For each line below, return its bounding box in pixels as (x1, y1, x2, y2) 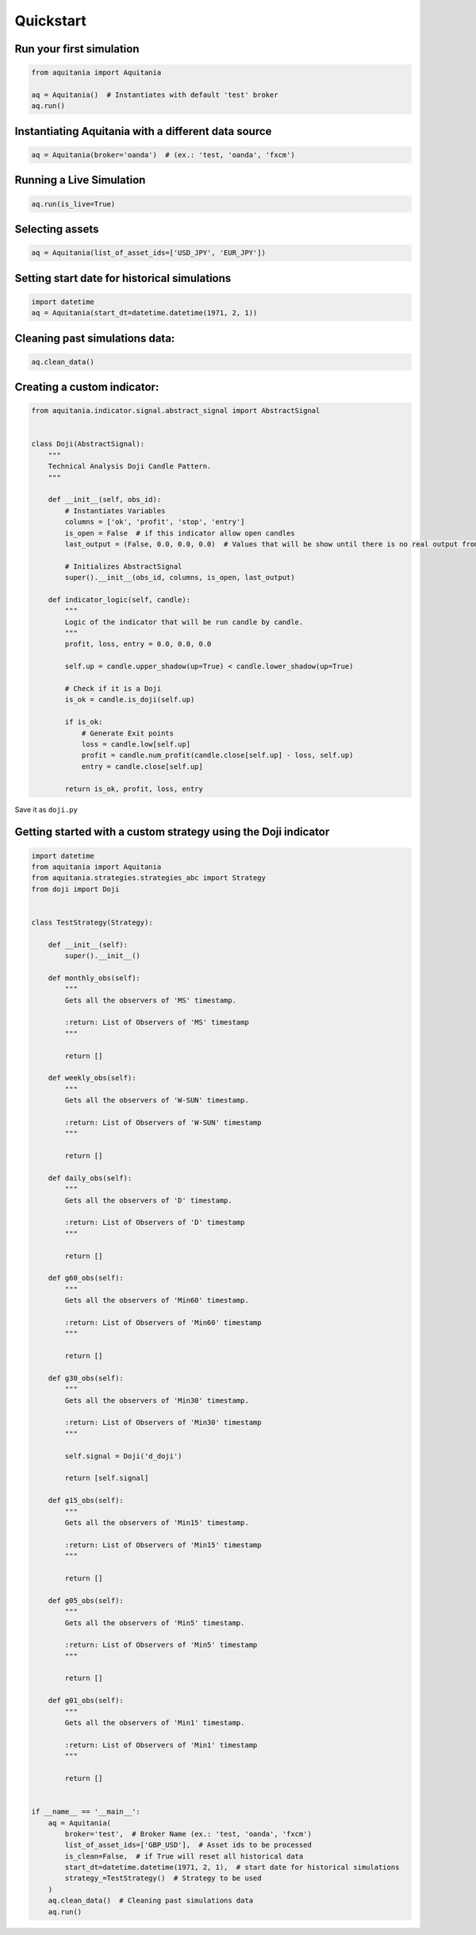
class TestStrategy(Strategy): (31, 917, 154, 927)
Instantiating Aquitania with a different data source (14, 124, 272, 138)
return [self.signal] (64, 1473, 149, 1483)
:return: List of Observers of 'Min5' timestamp (64, 1640, 258, 1650)
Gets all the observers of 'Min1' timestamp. (64, 1718, 245, 1728)
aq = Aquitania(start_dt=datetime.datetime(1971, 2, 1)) (31, 308, 258, 318)
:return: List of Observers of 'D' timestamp (64, 1218, 245, 1227)
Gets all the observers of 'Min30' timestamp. (64, 1396, 249, 1405)
